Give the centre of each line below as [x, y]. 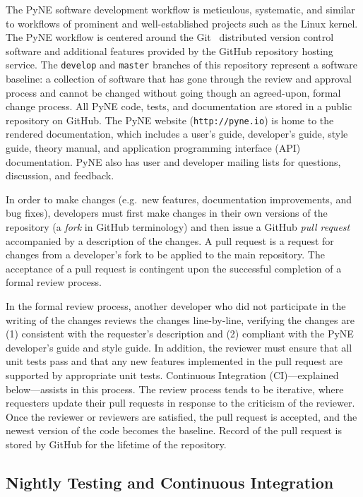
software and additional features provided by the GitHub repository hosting [169, 50]
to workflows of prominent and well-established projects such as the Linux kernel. [182, 23]
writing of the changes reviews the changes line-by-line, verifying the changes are [180, 319]
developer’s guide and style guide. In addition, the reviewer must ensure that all [179, 347]
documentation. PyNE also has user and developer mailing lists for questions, [173, 161]
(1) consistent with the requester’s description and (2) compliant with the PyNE [180, 334]
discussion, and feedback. [60, 175]
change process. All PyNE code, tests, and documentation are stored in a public [179, 106]
